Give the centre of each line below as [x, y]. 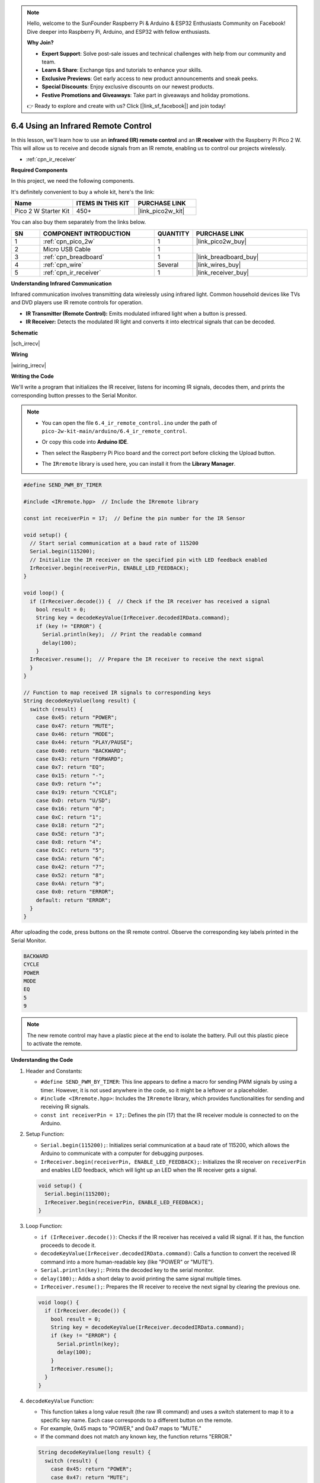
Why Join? [40, 43]
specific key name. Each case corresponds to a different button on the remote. [137, 1420]
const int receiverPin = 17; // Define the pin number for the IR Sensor [135, 518]
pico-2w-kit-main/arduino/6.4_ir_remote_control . [114, 431]
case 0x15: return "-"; [70, 775]
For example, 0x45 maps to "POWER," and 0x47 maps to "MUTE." [121, 1428]
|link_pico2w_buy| [221, 241]
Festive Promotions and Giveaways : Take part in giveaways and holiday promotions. [146, 95]
